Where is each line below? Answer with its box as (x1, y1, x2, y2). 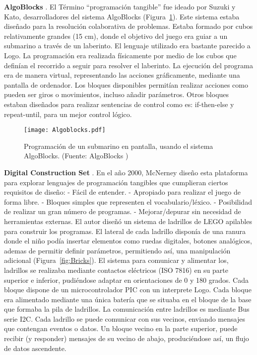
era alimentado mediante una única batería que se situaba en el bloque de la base (4, 294, 252, 304)
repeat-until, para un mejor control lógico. (4, 109, 132, 119)
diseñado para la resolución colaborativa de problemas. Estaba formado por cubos (4, 21, 253, 31)
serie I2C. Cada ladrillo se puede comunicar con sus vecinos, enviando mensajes (4, 313, 245, 324)
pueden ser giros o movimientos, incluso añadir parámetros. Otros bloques (4, 89, 229, 100)
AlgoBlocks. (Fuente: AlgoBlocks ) (24, 150, 128, 161)
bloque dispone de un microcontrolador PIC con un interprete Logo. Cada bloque (4, 284, 252, 295)
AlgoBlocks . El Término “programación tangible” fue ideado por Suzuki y (4, 1, 236, 11)
